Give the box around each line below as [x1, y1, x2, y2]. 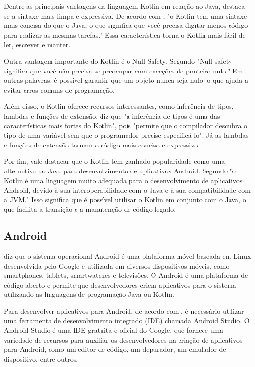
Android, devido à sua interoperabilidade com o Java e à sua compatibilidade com [4, 185, 251, 195]
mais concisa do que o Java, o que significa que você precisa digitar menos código [4, 20, 248, 30]
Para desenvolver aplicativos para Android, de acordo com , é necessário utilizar [4, 306, 244, 316]
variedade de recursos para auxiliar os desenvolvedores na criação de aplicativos [4, 334, 243, 344]
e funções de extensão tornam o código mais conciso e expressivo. [4, 139, 200, 149]
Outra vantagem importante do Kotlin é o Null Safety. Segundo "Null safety [4, 55, 232, 66]
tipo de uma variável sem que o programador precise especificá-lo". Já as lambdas [4, 130, 249, 140]
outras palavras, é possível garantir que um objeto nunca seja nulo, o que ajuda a [4, 75, 248, 85]
